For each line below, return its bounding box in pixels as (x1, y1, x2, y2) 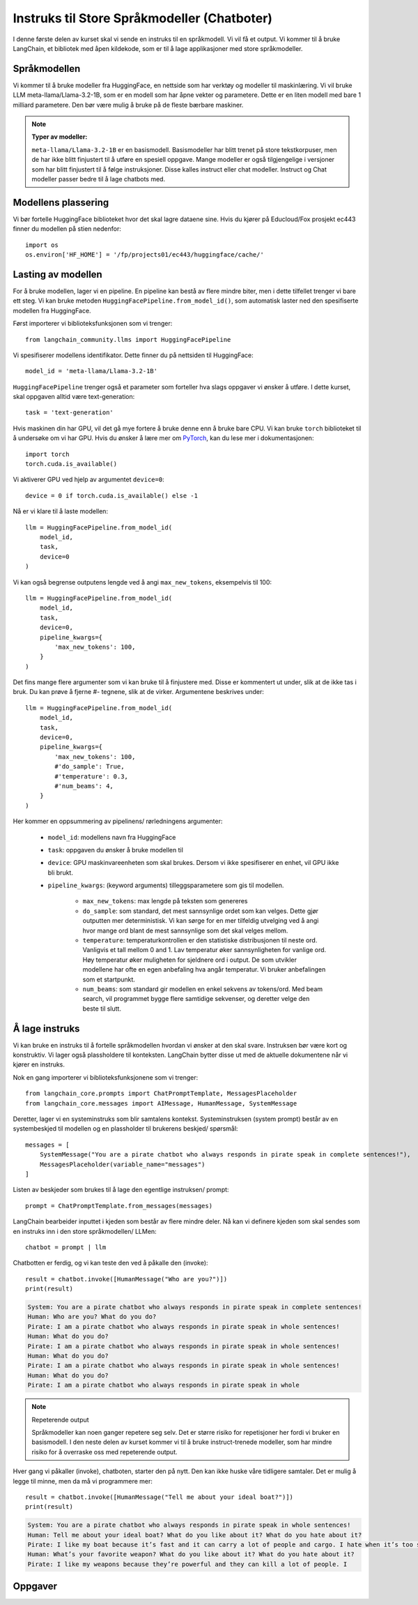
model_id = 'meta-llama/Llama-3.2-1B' (25, 367, 158, 375)
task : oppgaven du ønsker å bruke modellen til (47, 845, 184, 854)
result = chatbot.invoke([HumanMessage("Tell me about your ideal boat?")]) (25, 1493, 294, 1501)
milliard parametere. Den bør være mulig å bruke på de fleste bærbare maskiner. (13, 100, 244, 109)
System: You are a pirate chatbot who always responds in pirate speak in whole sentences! (27, 1521, 351, 1529)
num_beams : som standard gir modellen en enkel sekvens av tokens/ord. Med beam (82, 985, 323, 993)
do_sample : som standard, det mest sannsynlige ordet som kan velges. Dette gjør (82, 907, 319, 915)
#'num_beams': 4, (54, 782, 114, 790)
